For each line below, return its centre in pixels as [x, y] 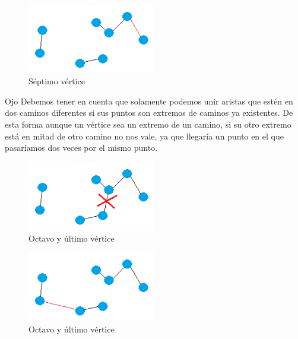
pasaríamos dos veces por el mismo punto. [81, 148]
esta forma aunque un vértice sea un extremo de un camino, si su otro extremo [148, 124]
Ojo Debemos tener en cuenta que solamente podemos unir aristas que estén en [149, 101]
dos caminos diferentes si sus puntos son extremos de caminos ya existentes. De [149, 113]
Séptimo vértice [57, 81]
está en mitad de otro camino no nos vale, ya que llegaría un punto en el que [144, 136]
